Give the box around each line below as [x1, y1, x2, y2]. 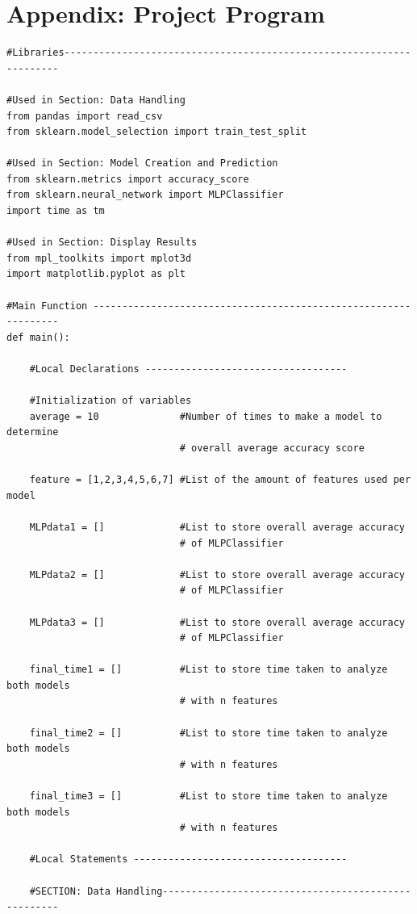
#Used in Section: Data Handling [6, 94, 186, 106]
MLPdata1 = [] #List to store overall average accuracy [29, 521, 405, 533]
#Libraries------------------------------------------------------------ [6, 47, 411, 59]
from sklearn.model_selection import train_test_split [6, 126, 307, 138]
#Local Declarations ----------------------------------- [29, 363, 348, 375]
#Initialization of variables [29, 395, 192, 407]
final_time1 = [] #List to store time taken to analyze [29, 664, 388, 676]
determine [6, 426, 59, 438]
